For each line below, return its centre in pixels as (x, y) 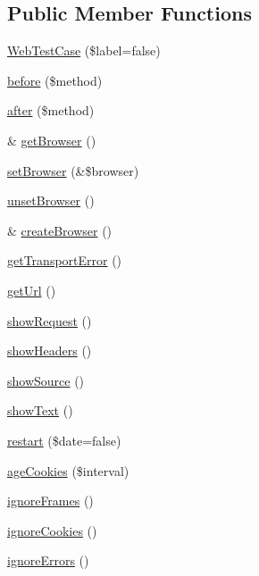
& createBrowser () (60, 230)
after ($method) (51, 110)
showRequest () (50, 320)
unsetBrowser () (51, 200)
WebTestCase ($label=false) (84, 50)
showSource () (46, 380)
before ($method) (55, 80)
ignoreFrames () (50, 501)
